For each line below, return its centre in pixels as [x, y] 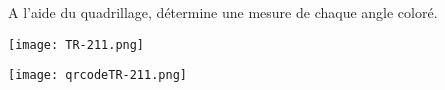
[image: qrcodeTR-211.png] [97, 75]
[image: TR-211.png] [76, 44]
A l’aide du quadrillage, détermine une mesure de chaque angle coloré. [223, 12]
